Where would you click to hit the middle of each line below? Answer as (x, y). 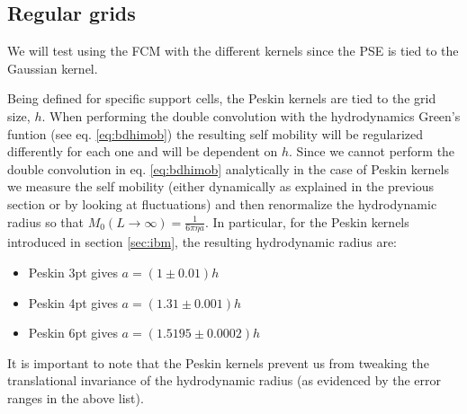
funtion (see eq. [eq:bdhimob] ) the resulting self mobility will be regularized (216, 133)
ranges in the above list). (76, 397)
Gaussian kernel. (53, 68)
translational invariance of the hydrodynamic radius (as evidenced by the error (224, 380)
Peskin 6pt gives (73, 333)
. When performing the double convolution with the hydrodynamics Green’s (251, 115)
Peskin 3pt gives (73, 272)
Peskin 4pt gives (73, 302)
